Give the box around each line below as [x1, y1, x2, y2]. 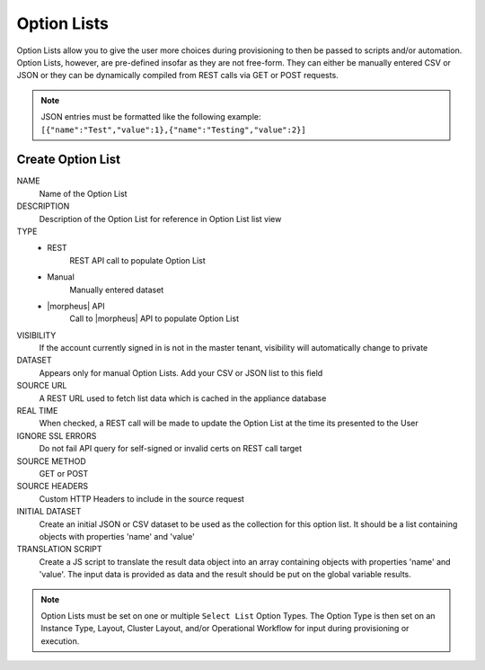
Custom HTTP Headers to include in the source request [39, 493, 244, 504]
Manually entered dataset [69, 284, 164, 295]
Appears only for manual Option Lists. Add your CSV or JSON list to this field [39, 367, 323, 378]
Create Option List [16, 152, 121, 167]
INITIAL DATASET [16, 506, 82, 517]
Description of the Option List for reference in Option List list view [39, 213, 282, 224]
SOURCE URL [16, 380, 67, 391]
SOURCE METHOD [16, 455, 87, 467]
